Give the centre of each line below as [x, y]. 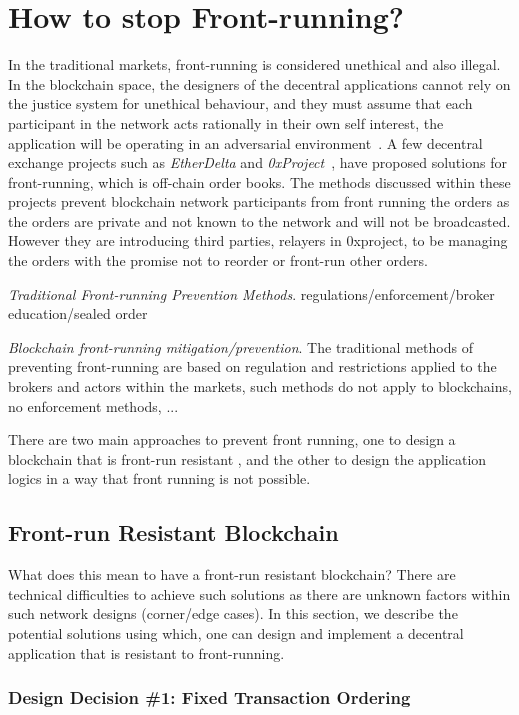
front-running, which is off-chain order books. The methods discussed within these [259, 181]
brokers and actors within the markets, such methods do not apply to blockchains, [260, 386]
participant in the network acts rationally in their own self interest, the [226, 122]
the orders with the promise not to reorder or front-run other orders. [218, 260]
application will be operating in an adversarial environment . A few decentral [245, 142]
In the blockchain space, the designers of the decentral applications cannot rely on [259, 83]
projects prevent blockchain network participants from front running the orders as [259, 201]
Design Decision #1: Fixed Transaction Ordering [209, 697]
